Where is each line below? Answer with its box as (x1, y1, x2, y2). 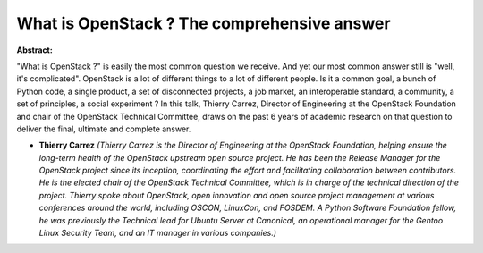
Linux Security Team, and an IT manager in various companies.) (38, 228, 277, 239)
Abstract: (16, 45, 53, 55)
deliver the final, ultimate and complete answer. (16, 123, 191, 134)
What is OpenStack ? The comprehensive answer (16, 13, 391, 33)
